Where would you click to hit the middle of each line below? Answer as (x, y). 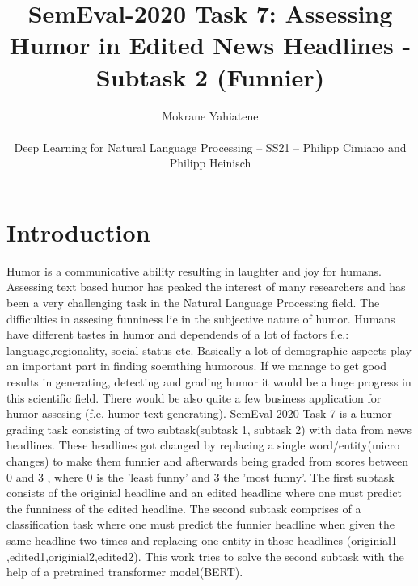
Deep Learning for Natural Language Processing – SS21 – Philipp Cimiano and (210, 147)
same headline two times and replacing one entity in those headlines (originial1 (202, 540)
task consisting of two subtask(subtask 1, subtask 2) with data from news (229, 429)
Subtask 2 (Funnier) (210, 76)
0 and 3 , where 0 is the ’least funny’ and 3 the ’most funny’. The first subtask (201, 476)
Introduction (78, 232)
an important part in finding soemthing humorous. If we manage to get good (197, 366)
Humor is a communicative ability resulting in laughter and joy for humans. (194, 270)
